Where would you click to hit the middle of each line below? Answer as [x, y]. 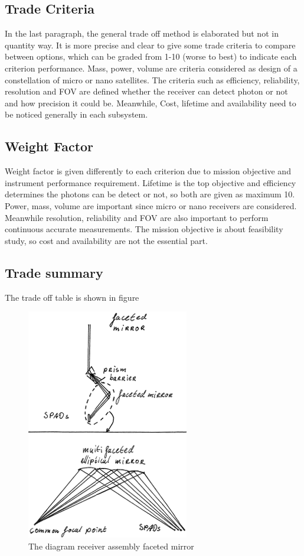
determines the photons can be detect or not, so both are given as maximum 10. [150, 194]
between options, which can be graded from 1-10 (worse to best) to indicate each [151, 56]
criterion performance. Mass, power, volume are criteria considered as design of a [151, 68]
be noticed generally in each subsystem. [76, 114]
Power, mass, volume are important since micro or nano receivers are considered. [151, 205]
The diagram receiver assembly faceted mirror [111, 546]
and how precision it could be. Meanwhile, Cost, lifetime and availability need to [151, 103]
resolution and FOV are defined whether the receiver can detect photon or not [146, 91]
